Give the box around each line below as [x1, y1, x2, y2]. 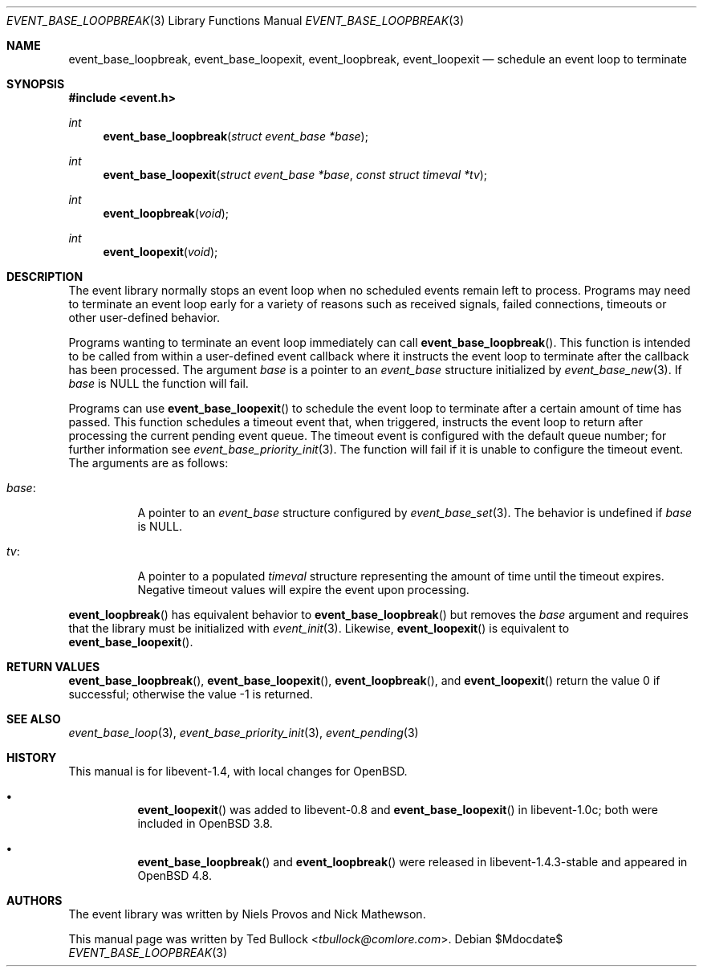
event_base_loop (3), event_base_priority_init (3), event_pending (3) [68, 726, 419, 739]
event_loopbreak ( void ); [103, 206, 230, 220]
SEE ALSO [6, 712, 61, 726]
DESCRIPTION [6, 270, 83, 283]
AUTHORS [6, 894, 63, 907]
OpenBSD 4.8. [137, 869, 212, 882]
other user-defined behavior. [68, 311, 221, 324]
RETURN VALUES [6, 660, 100, 674]
